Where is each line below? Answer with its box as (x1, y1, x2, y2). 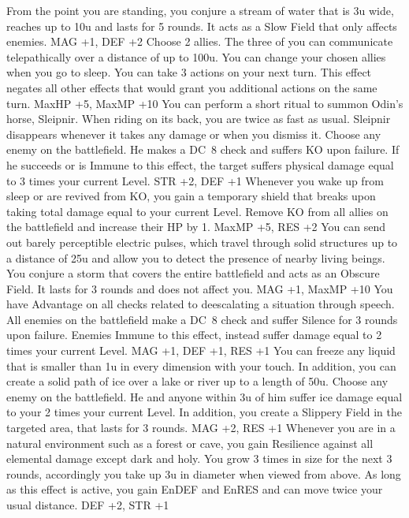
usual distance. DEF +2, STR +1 (6, 497, 169, 512)
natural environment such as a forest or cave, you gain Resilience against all (6, 434, 374, 451)
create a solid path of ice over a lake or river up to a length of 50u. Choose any (6, 373, 389, 389)
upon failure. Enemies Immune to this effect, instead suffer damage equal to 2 (6, 326, 382, 343)
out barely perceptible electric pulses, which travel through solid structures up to (6, 233, 398, 250)
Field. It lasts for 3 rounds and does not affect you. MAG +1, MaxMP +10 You (6, 280, 393, 296)
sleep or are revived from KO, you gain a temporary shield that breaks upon (6, 188, 376, 204)
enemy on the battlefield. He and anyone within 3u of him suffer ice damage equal (6, 388, 403, 404)
